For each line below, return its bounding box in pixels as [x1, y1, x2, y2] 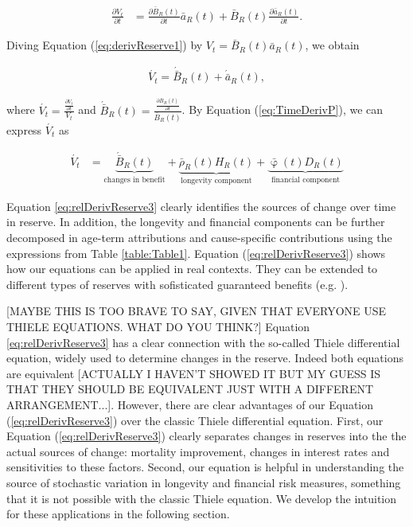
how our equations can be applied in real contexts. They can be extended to [6, 260, 378, 277]
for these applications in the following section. [6, 506, 230, 522]
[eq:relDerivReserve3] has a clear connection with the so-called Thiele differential [6, 334, 400, 350]
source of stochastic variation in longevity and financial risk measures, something [6, 474, 401, 490]
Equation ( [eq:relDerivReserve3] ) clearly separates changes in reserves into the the [6, 427, 407, 444]
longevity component [181, 177, 252, 185]
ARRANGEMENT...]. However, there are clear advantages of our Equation [6, 396, 374, 413]
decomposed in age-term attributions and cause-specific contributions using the [6, 229, 392, 246]
